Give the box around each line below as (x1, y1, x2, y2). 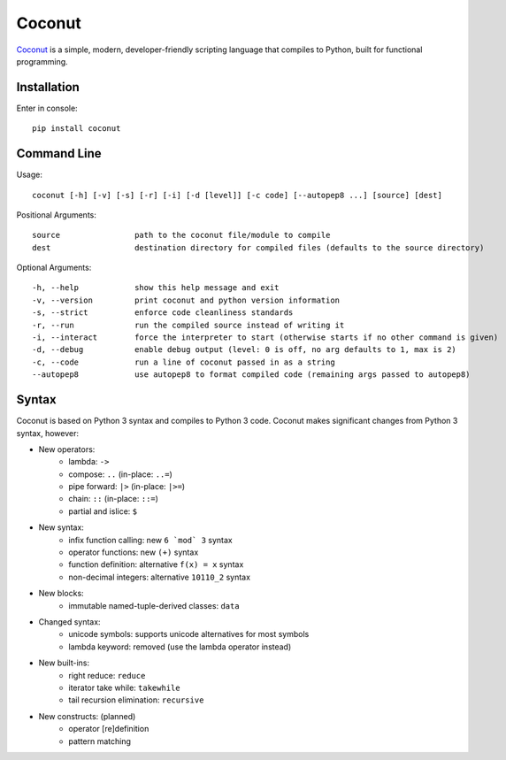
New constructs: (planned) (38, 710, 136, 721)
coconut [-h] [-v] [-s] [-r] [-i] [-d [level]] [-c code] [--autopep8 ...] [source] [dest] (32, 190, 442, 200)
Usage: (16, 169, 43, 180)
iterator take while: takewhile (68, 682, 180, 693)
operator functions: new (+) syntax (68, 547, 199, 557)
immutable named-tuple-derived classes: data (68, 600, 240, 610)
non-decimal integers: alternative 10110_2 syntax (68, 572, 251, 582)
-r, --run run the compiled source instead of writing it (32, 319, 345, 330)
